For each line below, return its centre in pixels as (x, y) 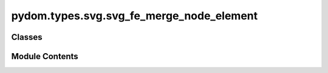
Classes (27, 37)
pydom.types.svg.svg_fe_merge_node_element (135, 16)
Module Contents (45, 56)
